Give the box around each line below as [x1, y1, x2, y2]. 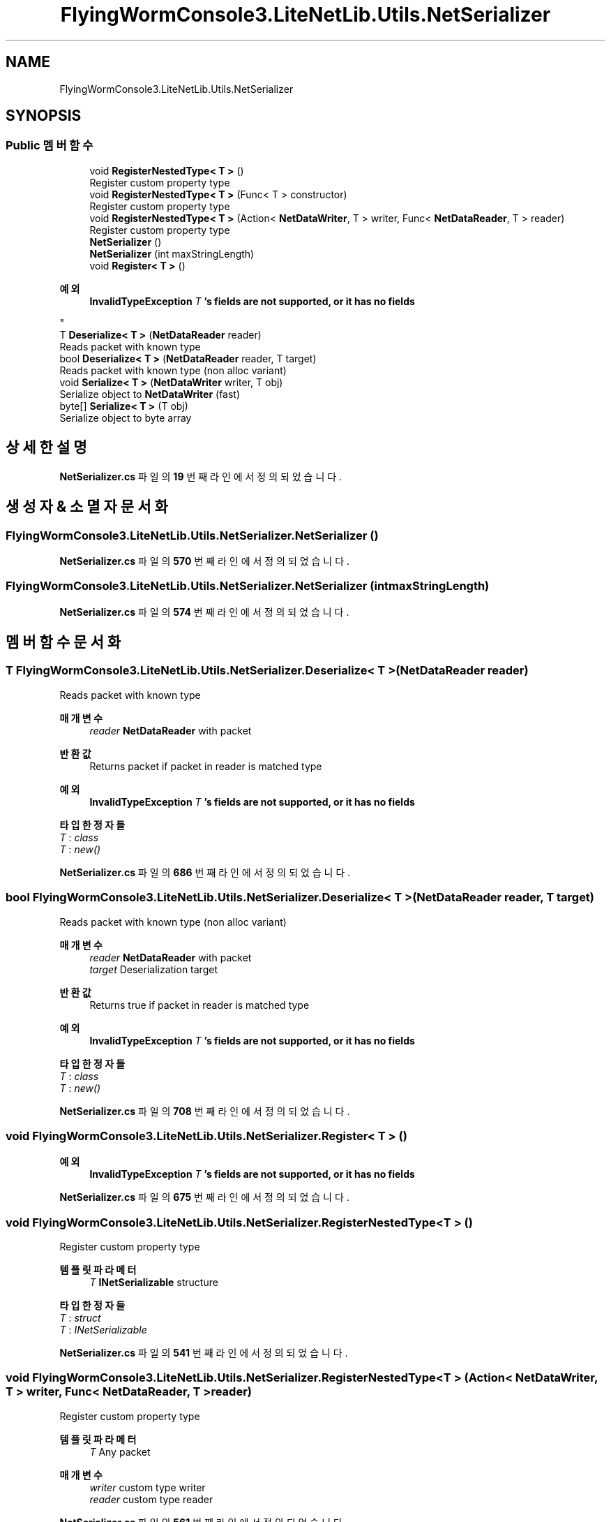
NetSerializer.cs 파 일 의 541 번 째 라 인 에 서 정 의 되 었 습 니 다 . [59, 1347, 348, 1359]
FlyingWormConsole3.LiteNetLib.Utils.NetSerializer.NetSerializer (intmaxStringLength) [6, 579, 490, 593]
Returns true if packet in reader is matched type [89, 998, 310, 1011]
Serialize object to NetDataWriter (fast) [59, 387, 241, 400]
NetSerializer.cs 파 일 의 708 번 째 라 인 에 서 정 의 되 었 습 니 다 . [59, 1104, 350, 1117]
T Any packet [89, 1445, 151, 1458]
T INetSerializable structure [89, 1276, 218, 1289]
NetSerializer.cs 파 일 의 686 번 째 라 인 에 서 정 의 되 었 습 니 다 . [59, 866, 351, 878]
